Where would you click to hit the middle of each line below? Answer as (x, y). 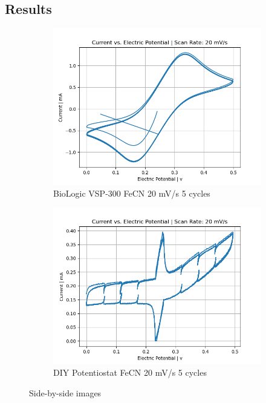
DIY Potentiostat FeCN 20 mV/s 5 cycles (130, 372)
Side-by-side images (65, 392)
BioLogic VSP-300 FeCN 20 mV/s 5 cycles (132, 193)
